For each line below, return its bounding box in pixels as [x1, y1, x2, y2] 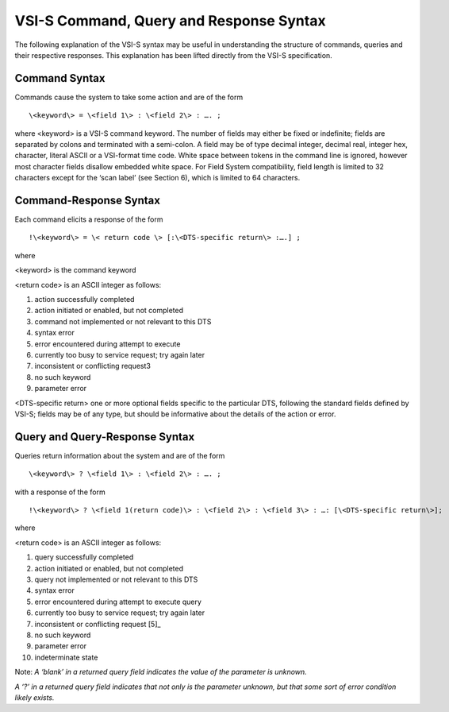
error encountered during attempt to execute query [34, 597, 202, 606]
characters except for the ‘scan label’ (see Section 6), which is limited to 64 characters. [14, 173, 301, 183]
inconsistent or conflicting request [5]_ [34, 619, 161, 629]
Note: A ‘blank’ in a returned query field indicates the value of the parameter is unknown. [14, 667, 307, 677]
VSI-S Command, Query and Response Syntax [14, 12, 326, 29]
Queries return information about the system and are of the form [14, 451, 225, 460]
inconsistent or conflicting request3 [34, 362, 151, 371]
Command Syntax [14, 72, 106, 85]
